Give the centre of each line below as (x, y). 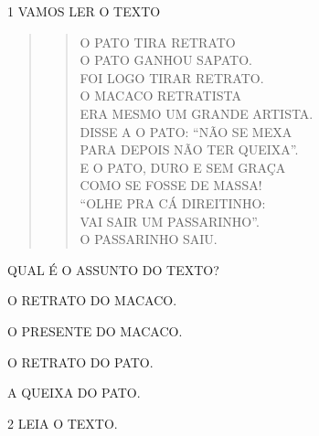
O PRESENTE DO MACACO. (95, 330)
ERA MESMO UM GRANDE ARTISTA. (197, 113)
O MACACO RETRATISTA (160, 96)
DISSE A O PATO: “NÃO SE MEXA (186, 131)
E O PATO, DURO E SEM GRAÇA (183, 167)
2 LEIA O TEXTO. (63, 423)
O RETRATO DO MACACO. (92, 300)
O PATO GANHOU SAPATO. (166, 60)
